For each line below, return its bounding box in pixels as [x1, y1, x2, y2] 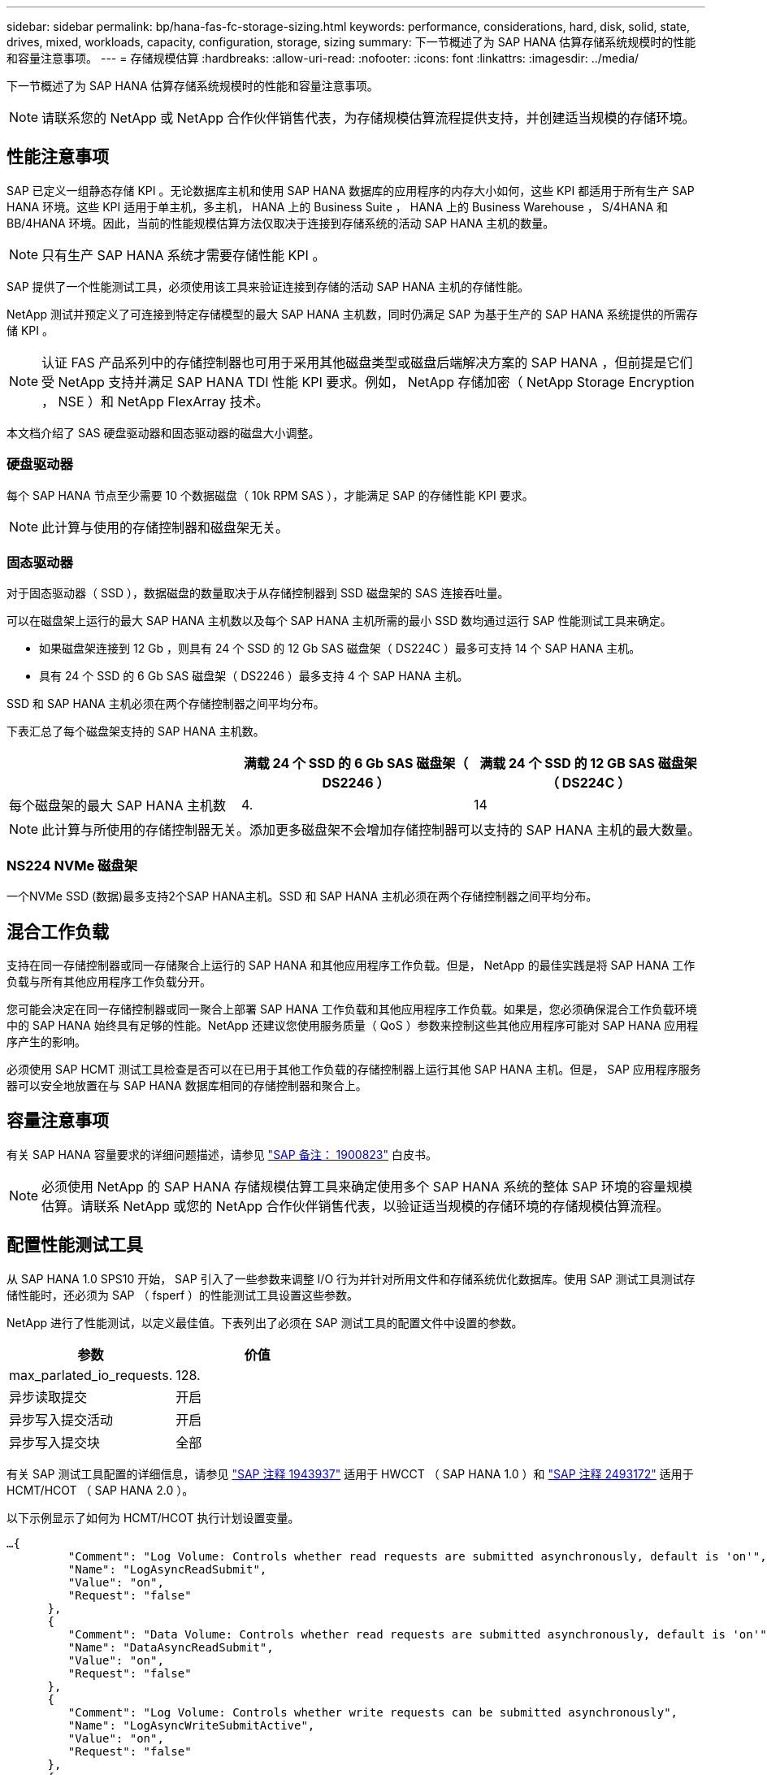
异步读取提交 [9, 1388, 88, 1405]
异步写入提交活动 [9, 1411, 114, 1428]
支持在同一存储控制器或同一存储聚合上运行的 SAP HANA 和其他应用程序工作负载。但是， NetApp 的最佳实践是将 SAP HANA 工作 [6, 957, 695, 972]
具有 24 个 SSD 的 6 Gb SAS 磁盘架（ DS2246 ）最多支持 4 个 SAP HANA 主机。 [39, 669, 469, 684]
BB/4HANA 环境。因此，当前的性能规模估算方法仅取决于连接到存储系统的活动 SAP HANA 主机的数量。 [6, 215, 555, 230]
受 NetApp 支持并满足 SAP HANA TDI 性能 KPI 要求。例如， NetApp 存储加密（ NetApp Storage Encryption [41, 373, 695, 390]
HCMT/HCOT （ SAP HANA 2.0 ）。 [6, 1482, 194, 1497]
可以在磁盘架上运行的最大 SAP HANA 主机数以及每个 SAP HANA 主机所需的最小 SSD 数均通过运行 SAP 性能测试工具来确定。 [6, 614, 672, 628]
